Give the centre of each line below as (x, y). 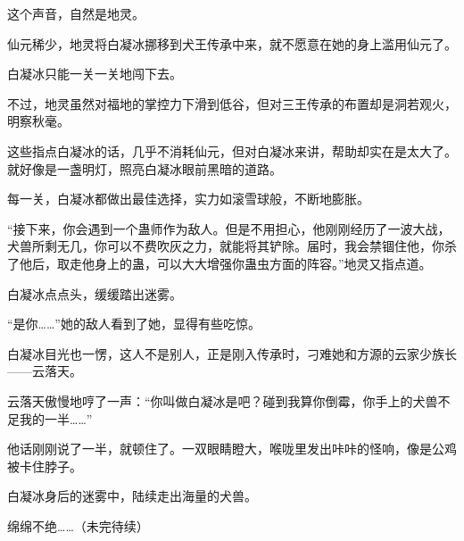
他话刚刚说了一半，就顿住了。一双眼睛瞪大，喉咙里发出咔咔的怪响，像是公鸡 (232, 449)
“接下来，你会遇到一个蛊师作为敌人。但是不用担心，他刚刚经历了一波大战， (229, 228)
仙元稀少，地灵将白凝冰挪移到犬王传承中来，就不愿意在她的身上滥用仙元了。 (232, 43)
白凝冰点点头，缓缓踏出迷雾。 (95, 293)
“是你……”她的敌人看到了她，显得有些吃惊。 (134, 324)
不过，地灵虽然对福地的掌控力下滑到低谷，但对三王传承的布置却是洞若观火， (232, 103)
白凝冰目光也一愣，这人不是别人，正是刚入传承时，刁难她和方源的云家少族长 (232, 353)
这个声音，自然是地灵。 (76, 13)
